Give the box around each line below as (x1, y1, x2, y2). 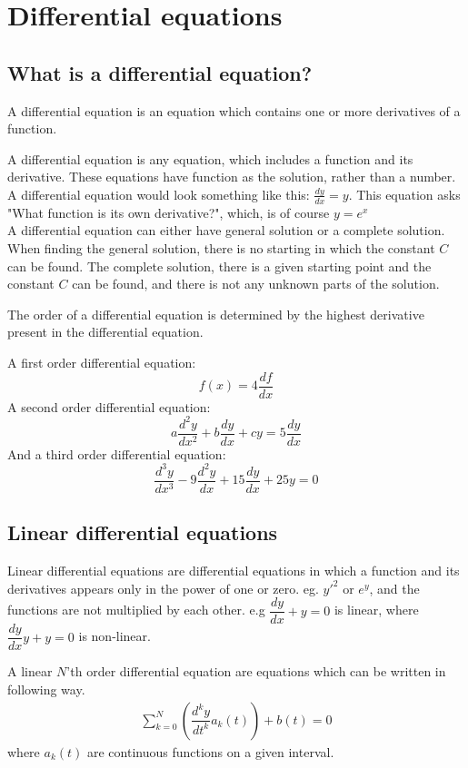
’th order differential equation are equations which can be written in (66, 662, 446, 681)
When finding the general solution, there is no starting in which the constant (7, 238, 435, 257)
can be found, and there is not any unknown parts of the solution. (72, 274, 440, 293)
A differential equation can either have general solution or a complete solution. (7, 221, 445, 240)
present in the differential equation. (7, 322, 204, 341)
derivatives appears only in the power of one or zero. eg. (7, 578, 319, 597)
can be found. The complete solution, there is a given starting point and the (7, 256, 432, 275)
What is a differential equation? (7, 58, 313, 86)
